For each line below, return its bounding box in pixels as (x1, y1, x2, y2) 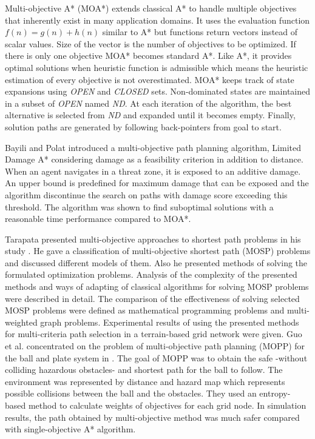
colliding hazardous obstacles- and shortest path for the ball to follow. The (5, 363, 283, 376)
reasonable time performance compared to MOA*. (5, 212, 191, 225)
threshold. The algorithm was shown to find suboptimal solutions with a (5, 200, 274, 213)
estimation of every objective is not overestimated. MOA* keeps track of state (5, 73, 294, 85)
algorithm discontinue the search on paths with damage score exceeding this (5, 188, 288, 201)
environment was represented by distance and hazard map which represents (5, 375, 285, 387)
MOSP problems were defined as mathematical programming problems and (5, 304, 285, 317)
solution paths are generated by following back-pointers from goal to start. (5, 120, 282, 133)
